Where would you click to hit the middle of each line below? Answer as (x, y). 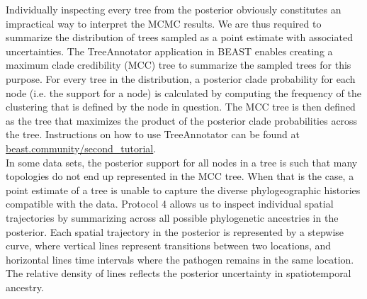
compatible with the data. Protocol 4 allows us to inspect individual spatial (170, 204)
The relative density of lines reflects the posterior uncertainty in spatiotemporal (179, 273)
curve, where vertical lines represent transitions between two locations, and (169, 246)
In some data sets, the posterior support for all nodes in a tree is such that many (182, 162)
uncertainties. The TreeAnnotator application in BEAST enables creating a (169, 51)
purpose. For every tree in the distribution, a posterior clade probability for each (181, 78)
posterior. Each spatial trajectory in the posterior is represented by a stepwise (175, 231)
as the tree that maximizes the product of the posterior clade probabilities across (182, 120)
